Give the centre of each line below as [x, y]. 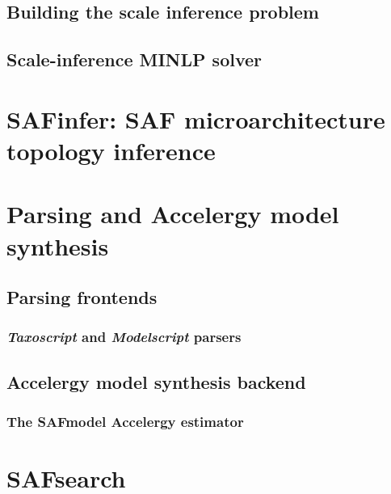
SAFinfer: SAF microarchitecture [196, 118]
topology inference [111, 150]
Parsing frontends [82, 297]
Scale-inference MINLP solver [135, 59]
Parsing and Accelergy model [173, 214]
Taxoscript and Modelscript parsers [124, 337]
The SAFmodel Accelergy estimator [125, 422]
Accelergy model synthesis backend [156, 381]
